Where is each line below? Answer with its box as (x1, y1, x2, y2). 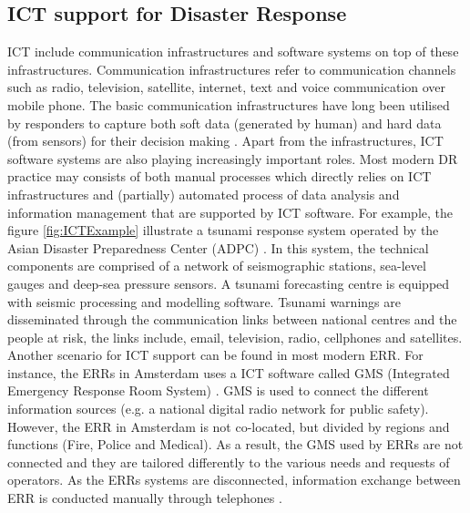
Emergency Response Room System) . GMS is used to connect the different (7, 381, 429, 400)
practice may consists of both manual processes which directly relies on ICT (7, 167, 432, 186)
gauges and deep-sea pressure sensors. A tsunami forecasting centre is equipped (7, 273, 450, 292)
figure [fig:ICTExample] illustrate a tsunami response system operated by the (7, 221, 439, 240)
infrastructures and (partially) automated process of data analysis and (7, 184, 400, 203)
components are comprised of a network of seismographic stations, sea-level (7, 256, 426, 275)
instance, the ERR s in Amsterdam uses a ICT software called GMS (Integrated (7, 363, 450, 382)
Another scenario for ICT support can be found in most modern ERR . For (7, 345, 424, 364)
